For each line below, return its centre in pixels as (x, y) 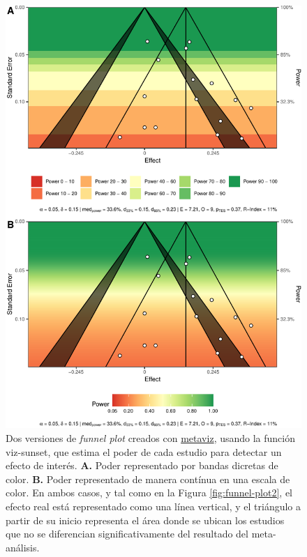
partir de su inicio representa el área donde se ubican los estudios (145, 520)
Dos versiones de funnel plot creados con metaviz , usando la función (151, 437)
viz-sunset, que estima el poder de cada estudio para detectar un (144, 451)
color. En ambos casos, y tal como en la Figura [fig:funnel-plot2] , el (149, 493)
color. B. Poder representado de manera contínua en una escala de (148, 479)
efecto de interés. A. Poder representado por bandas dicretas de (142, 465)
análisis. (23, 547)
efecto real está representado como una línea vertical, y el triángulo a (153, 506)
